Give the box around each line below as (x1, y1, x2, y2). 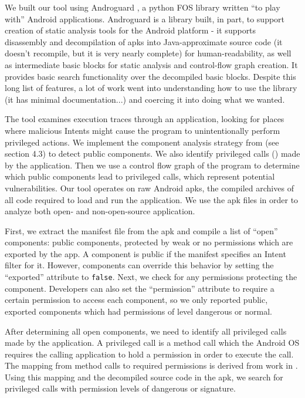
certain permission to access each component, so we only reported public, (5, 294, 268, 306)
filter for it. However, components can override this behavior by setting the (5, 259, 274, 271)
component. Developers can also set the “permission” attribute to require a (5, 282, 274, 294)
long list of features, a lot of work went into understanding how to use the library (5, 82, 297, 94)
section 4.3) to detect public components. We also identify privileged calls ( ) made (5, 147, 300, 160)
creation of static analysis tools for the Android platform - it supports (5, 24, 256, 36)
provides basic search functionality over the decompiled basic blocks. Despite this (5, 70, 296, 82)
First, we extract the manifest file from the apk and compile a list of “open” (5, 224, 278, 237)
